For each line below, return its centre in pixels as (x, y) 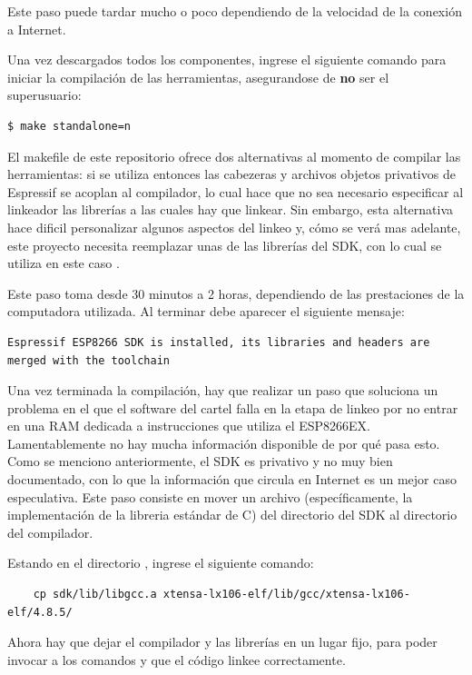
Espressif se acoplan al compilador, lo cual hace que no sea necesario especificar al (236, 191)
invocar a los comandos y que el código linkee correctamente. (177, 659)
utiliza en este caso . (64, 263)
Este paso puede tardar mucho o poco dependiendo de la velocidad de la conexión (235, 11)
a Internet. (37, 29)
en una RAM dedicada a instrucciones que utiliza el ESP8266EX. (189, 426)
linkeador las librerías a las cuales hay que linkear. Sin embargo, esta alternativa (231, 209)
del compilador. (50, 532)
